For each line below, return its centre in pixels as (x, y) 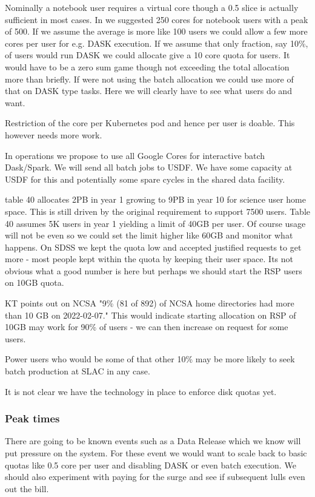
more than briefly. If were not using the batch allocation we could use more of (149, 79)
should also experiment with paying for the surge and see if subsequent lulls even (155, 477)
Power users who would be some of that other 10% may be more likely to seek (150, 359)
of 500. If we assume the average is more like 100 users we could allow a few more (156, 31)
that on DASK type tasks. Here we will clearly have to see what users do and (148, 91)
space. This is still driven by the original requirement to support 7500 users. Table (157, 211)
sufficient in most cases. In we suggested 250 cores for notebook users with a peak (157, 19)
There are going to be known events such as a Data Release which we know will (153, 441)
